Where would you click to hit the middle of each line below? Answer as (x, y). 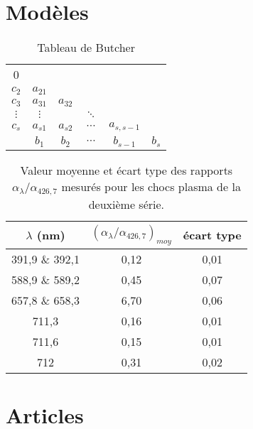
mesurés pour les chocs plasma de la (151, 186)
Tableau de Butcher (86, 48)
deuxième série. (126, 204)
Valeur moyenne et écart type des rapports (126, 170)
